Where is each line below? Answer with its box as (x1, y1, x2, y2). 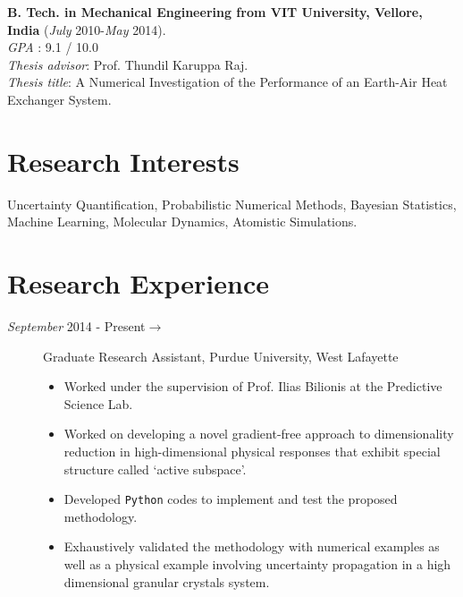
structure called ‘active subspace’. (63, 459, 247, 478)
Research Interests (7, 142, 240, 179)
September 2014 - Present (7, 317, 146, 335)
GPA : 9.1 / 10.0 (7, 38, 98, 56)
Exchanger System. (7, 90, 112, 108)
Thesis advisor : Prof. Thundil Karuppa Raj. (7, 55, 248, 73)
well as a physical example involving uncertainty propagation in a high (63, 555, 451, 573)
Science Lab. (63, 394, 133, 413)
